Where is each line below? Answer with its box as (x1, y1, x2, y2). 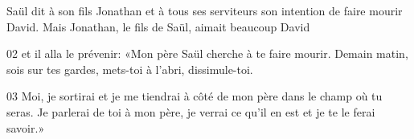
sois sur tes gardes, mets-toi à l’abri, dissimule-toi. (6, 60, 253, 77)
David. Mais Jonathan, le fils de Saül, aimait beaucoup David (6, 18, 310, 35)
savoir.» (6, 119, 45, 136)
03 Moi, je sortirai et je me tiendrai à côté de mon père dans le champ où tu (6, 88, 383, 104)
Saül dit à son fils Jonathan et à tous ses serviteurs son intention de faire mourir (6, 2, 403, 18)
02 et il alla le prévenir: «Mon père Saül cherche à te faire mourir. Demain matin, (6, 45, 408, 62)
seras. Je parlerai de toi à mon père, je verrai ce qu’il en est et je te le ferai (6, 103, 375, 120)
